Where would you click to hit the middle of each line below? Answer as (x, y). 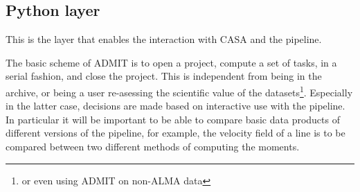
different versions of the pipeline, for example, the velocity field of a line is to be (175, 133)
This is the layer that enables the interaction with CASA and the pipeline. (164, 39)
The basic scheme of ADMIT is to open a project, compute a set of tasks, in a (171, 62)
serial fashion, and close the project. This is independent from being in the (164, 76)
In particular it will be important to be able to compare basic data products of (173, 119)
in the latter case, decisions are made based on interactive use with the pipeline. (175, 106)
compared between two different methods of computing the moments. (153, 147)
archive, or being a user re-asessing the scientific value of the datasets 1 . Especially (179, 91)
